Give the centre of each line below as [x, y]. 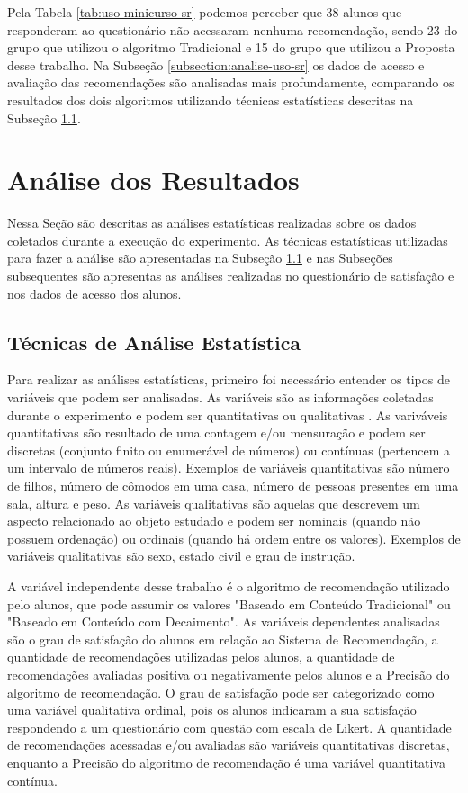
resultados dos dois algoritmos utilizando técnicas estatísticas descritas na [211, 99]
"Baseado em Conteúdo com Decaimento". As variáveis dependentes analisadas [224, 622]
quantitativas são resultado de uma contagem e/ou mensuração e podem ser [216, 433]
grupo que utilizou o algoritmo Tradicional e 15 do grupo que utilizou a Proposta [231, 47]
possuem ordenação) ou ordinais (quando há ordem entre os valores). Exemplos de [234, 538]
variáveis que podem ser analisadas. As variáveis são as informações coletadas [220, 397]
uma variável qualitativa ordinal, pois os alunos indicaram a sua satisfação [212, 710]
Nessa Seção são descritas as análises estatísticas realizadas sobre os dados [212, 223]
